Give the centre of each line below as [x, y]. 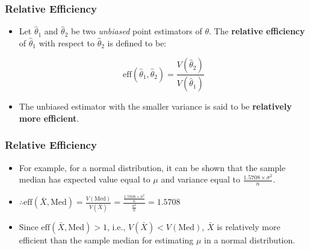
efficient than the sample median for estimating [106, 239]
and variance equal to [200, 179]
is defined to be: [137, 42]
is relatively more [249, 226]
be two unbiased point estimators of [136, 31]
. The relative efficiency [257, 31]
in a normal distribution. [250, 239]
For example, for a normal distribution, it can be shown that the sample [152, 167]
